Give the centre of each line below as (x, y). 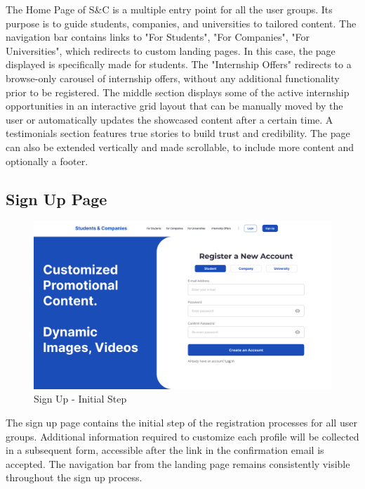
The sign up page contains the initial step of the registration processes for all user (181, 423)
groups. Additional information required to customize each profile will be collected (182, 436)
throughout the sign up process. (74, 477)
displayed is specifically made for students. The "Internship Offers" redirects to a (179, 64)
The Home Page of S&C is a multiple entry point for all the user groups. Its (169, 9)
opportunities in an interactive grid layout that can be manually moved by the (174, 106)
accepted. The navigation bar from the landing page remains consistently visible (178, 463)
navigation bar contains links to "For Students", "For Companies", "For (158, 37)
